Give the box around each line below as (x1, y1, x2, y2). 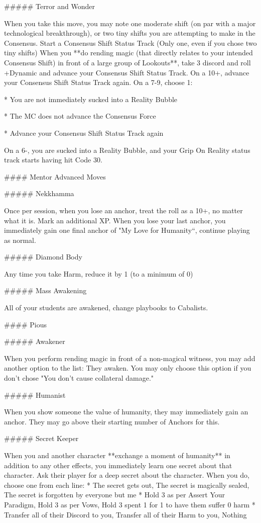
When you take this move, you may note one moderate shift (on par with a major (4, 18, 256, 28)
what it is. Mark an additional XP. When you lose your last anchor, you (4, 215, 226, 225)
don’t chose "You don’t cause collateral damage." (4, 373, 154, 383)
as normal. (4, 234, 36, 245)
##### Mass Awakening (4, 285, 87, 296)
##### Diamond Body (4, 251, 82, 262)
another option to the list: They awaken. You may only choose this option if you (4, 363, 251, 373)
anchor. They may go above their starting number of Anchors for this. (4, 416, 220, 426)
